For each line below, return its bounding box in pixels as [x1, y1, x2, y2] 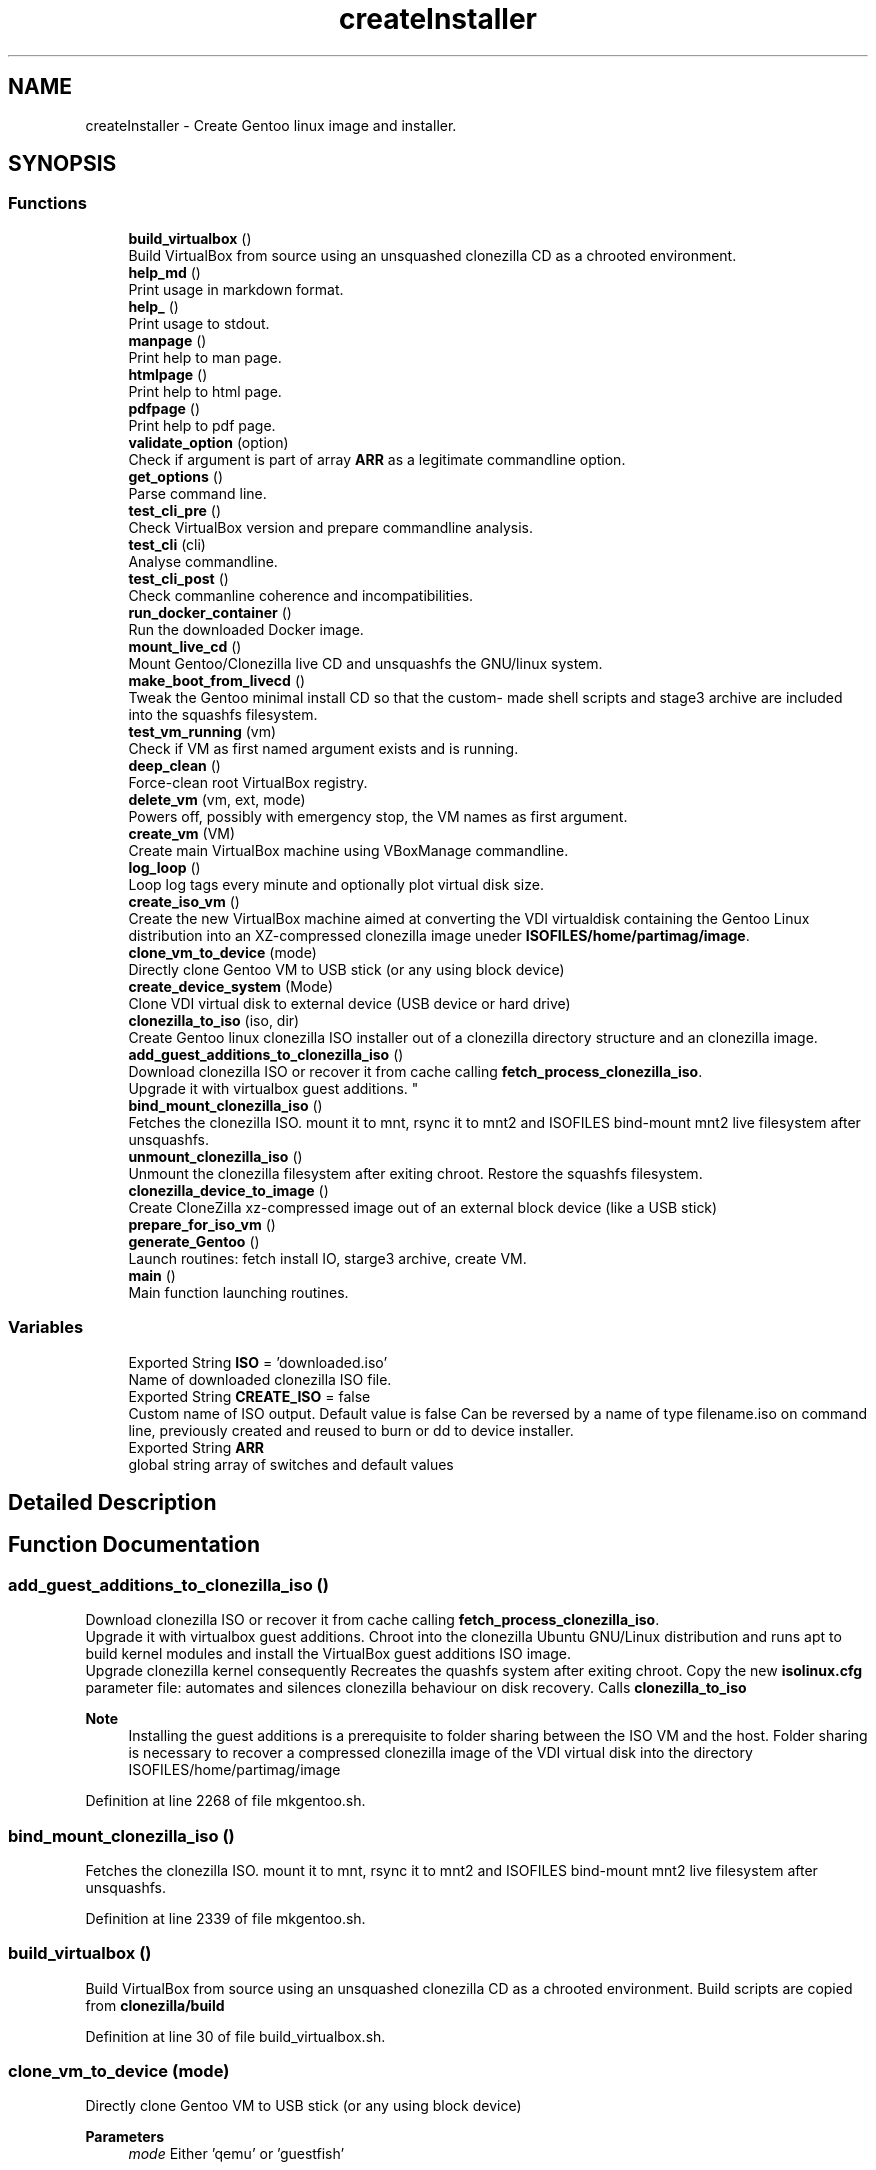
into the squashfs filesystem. [128, 705, 318, 723]
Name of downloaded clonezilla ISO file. [128, 1370, 392, 1388]
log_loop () [128, 858, 201, 876]
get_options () [128, 467, 223, 485]
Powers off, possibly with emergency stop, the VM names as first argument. [128, 807, 628, 825]
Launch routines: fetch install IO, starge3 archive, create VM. [128, 1249, 527, 1267]
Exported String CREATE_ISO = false [128, 1387, 371, 1405]
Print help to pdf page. [128, 416, 276, 434]
